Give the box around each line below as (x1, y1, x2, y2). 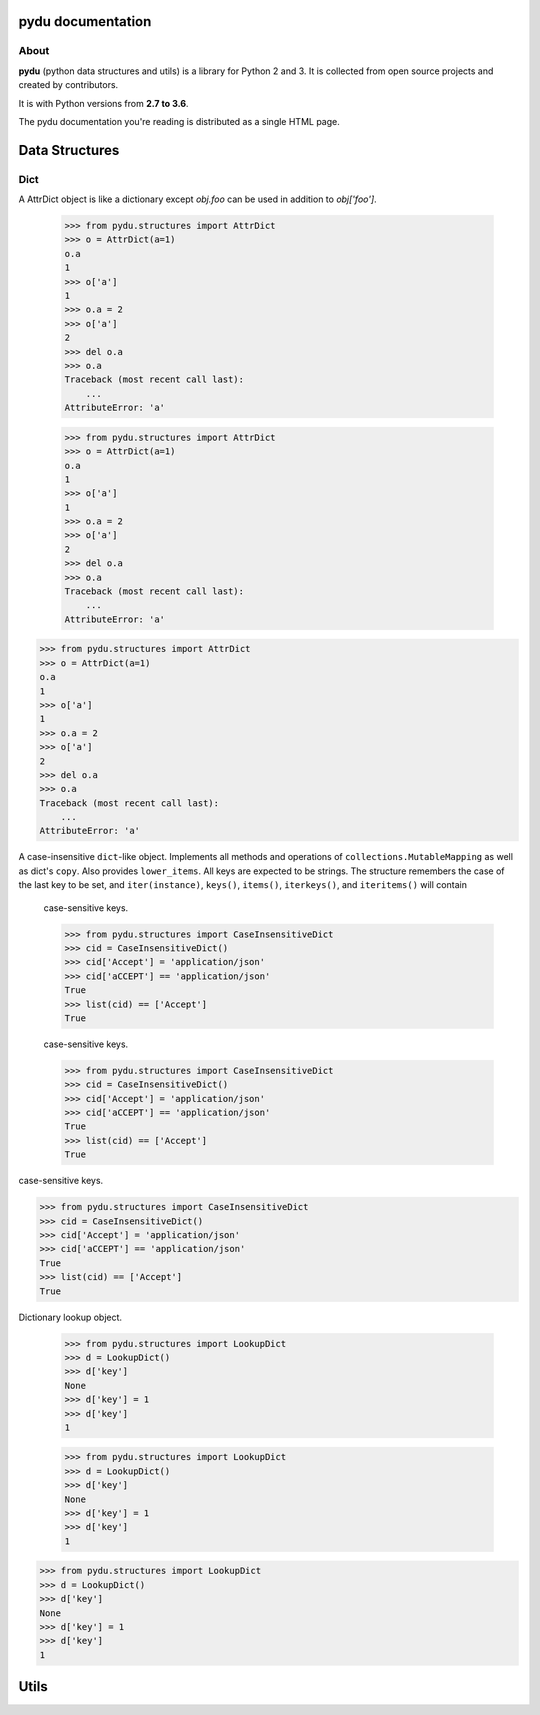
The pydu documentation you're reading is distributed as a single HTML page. (18, 115, 340, 127)
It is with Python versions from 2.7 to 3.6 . (18, 97, 189, 109)
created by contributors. (18, 79, 119, 91)
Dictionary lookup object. (18, 1311, 123, 1323)
